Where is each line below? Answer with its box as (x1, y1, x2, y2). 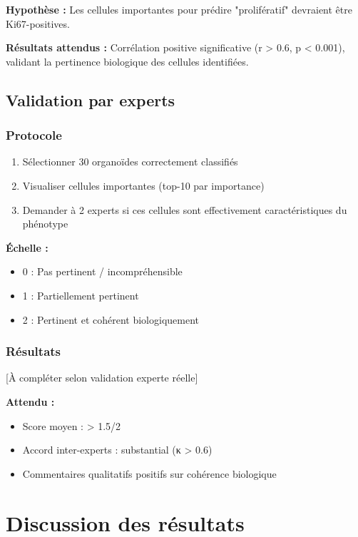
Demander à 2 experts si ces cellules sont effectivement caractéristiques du (22, 202, 347, 217)
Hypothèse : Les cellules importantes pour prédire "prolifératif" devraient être (6, 2, 352, 16)
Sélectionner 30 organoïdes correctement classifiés (22, 154, 238, 169)
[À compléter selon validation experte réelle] (6, 370, 198, 385)
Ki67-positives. (6, 16, 70, 31)
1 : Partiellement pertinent (22, 287, 139, 302)
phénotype (22, 216, 68, 231)
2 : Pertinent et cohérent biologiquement (22, 312, 200, 327)
